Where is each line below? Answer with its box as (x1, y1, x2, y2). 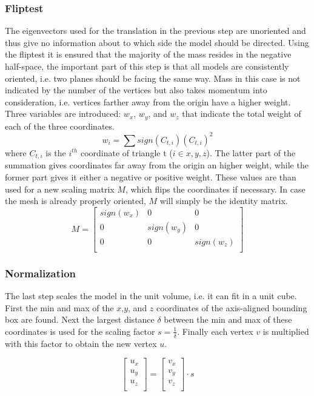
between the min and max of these (164, 313, 292, 326)
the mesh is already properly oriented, (5, 194, 146, 207)
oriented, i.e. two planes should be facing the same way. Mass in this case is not (5, 71, 301, 84)
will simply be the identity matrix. (159, 194, 288, 207)
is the (45, 146, 66, 159)
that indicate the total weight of (182, 107, 301, 120)
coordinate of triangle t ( (80, 146, 173, 159)
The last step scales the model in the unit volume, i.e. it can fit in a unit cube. (5, 289, 297, 302)
